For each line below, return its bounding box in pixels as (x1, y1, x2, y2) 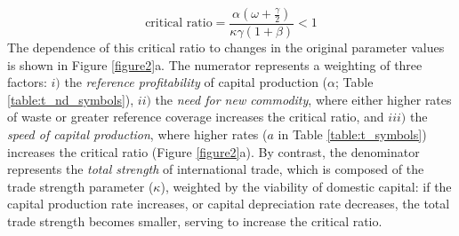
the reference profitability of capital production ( (64, 73, 328, 91)
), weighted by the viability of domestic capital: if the (160, 177, 452, 195)
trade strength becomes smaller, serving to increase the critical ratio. (7, 211, 382, 230)
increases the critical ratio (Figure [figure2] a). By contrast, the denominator (7, 142, 420, 161)
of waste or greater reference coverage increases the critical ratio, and (7, 107, 384, 126)
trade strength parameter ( (7, 177, 154, 195)
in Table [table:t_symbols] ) (278, 125, 427, 143)
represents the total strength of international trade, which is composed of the (7, 160, 424, 178)
